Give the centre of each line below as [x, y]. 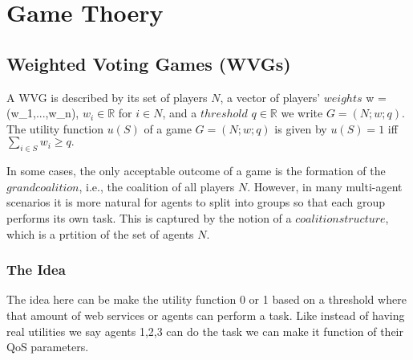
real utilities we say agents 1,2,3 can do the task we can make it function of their [205, 331]
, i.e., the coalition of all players [157, 186]
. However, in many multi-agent [325, 186]
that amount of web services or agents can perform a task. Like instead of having [206, 315]
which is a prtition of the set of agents [100, 233]
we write [302, 113]
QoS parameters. [48, 347]
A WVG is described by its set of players [107, 97]
